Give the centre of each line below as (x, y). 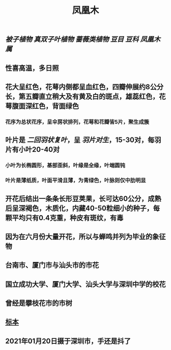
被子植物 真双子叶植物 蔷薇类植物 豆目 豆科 (72, 40)
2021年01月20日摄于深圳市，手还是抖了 (68, 341)
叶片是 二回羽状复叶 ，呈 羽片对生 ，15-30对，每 (80, 140)
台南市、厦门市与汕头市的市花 (52, 265)
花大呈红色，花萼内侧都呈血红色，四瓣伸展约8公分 (84, 87)
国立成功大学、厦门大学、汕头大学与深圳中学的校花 (85, 284)
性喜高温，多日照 (32, 68)
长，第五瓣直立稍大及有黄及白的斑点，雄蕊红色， (82, 96)
